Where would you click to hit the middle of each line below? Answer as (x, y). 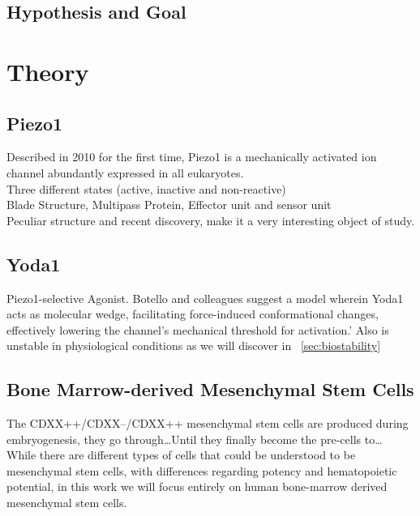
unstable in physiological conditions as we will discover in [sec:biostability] (194, 345)
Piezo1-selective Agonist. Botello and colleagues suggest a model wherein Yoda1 (205, 298)
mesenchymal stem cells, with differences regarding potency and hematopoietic (202, 470)
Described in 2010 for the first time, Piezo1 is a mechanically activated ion (192, 157)
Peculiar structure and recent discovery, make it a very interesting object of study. (211, 220)
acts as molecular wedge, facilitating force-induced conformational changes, (193, 314)
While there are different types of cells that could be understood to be (181, 455)
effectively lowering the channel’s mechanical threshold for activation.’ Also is (198, 329)
